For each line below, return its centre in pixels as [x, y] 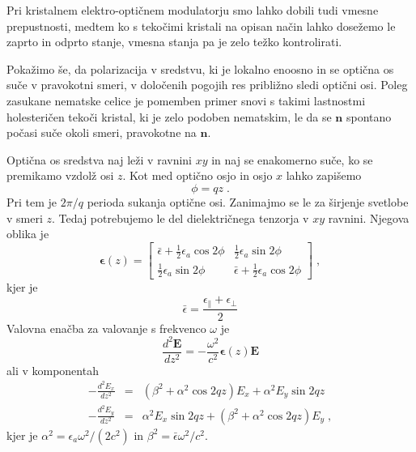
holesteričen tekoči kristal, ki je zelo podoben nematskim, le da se [169, 116]
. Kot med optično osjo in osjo [197, 175]
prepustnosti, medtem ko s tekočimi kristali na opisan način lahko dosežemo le [201, 26]
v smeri [25, 217]
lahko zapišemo [324, 175]
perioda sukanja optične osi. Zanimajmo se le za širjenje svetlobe [248, 201]
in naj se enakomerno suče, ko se [292, 159]
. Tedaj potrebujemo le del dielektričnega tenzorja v [180, 217]
